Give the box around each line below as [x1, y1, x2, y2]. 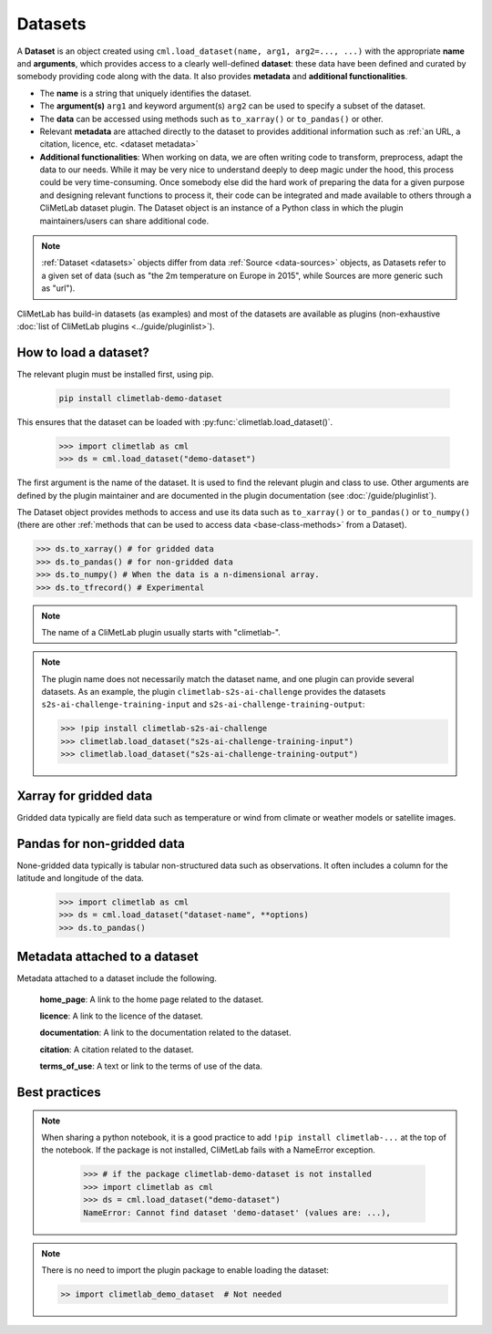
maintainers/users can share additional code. [39, 215, 210, 226]
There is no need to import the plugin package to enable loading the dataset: [41, 1264, 330, 1276]
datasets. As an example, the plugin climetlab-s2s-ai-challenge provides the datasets [41, 687, 386, 698]
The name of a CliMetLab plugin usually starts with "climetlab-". [41, 626, 282, 637]
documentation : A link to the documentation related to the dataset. [39, 1027, 292, 1039]
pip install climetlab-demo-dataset [58, 393, 223, 403]
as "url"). [41, 283, 76, 294]
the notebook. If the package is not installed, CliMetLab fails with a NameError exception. [41, 1144, 375, 1155]
